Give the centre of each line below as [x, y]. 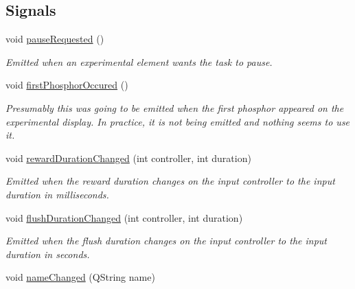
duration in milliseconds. [57, 194]
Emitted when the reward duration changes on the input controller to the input [170, 181]
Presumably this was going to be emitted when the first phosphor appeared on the [175, 107]
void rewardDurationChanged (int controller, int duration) [128, 158]
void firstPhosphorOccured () [67, 85]
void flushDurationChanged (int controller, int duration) [124, 217]
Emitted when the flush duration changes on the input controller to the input [167, 241]
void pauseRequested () [55, 39]
